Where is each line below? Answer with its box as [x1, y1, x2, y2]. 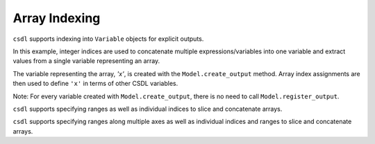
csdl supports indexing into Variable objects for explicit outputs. [12, 35, 204, 43]
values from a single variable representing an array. [12, 57, 160, 65]
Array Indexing [12, 10, 101, 26]
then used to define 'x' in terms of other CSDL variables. [12, 80, 178, 88]
